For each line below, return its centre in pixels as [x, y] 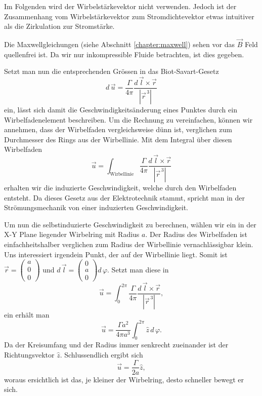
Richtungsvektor [29, 354]
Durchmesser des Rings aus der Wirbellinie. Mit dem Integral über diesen [118, 139]
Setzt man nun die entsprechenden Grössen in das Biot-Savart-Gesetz [112, 71]
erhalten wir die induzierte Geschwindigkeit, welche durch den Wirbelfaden [120, 187]
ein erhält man [27, 315]
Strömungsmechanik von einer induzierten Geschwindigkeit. [96, 207]
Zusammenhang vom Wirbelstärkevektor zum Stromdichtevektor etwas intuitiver [129, 16]
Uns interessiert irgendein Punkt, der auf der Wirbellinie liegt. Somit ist [116, 254]
